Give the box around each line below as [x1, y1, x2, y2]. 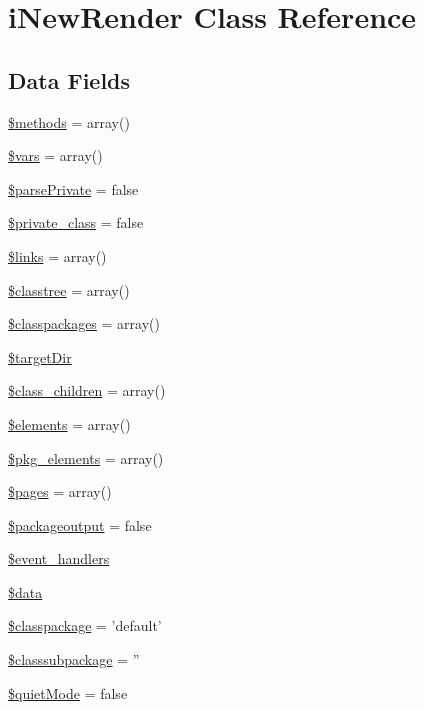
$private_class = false [8, 212, 144, 233]
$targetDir [8, 346, 72, 367]
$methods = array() [8, 111, 130, 132]
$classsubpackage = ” [8, 649, 140, 670]
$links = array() [8, 245, 107, 266]
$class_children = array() [8, 380, 166, 401]
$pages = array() [8, 481, 112, 502]
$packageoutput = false [8, 514, 152, 535]
